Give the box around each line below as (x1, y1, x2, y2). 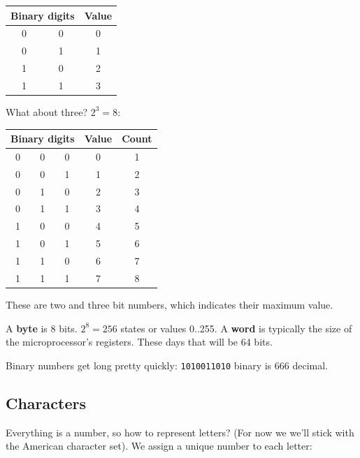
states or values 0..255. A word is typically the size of (120, 320, 352, 335)
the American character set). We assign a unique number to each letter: (6, 438, 312, 453)
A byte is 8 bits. (6, 320, 78, 335)
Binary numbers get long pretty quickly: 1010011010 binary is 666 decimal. (6, 357, 329, 372)
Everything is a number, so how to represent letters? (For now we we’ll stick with (6, 424, 354, 439)
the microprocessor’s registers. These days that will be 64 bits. (6, 334, 273, 349)
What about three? (6, 104, 88, 119)
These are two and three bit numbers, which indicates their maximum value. (6, 297, 333, 311)
